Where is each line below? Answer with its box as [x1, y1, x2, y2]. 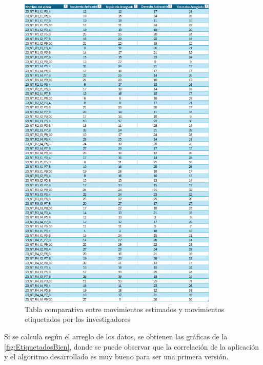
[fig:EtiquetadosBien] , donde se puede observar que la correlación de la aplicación [4, 341, 259, 352]
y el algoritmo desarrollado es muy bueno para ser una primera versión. [4, 351, 229, 362]
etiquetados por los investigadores [25, 314, 131, 324]
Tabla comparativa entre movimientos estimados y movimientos [25, 303, 225, 314]
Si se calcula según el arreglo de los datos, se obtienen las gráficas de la [4, 331, 228, 342]
